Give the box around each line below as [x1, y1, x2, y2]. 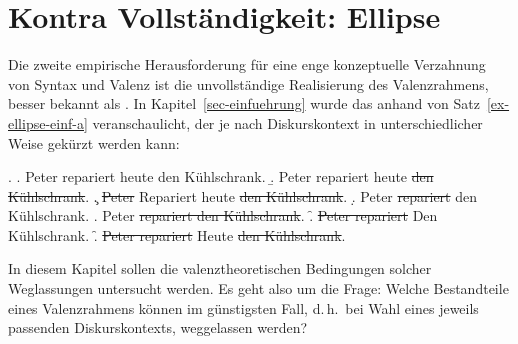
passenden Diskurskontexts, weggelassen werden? [8, 317, 308, 338]
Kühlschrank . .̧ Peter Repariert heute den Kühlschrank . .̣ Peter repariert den [8, 185, 477, 206]
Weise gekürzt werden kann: [8, 132, 180, 153]
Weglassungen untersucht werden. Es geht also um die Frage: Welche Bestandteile [8, 278, 509, 299]
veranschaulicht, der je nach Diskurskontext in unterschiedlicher [92, 112, 483, 133]
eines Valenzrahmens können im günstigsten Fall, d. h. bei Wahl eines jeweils [8, 297, 479, 318]
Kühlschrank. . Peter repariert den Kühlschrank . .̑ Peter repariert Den [8, 205, 438, 226]
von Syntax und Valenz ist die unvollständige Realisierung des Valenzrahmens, [8, 73, 489, 94]
